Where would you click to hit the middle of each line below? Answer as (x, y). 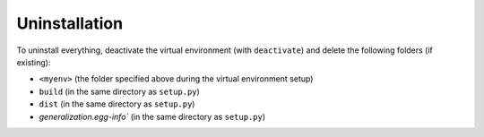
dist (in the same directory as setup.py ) (117, 104)
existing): (34, 62)
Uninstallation (70, 23)
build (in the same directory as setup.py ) (120, 91)
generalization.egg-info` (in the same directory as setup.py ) (152, 116)
